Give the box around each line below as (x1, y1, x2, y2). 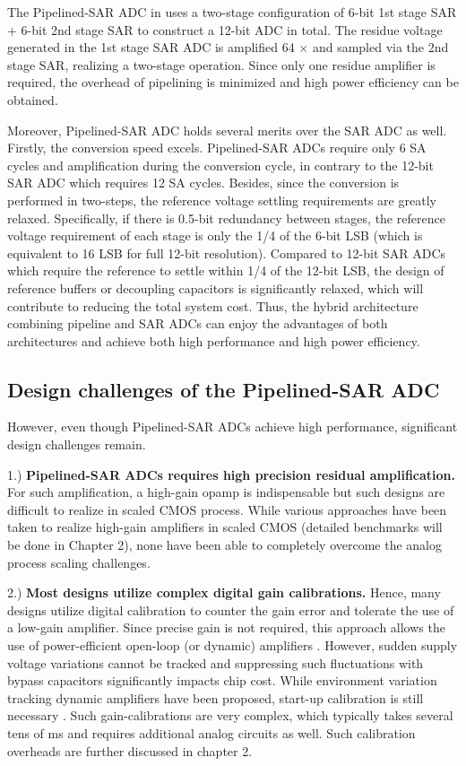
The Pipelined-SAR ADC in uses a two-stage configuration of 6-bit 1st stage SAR (7, 3, 457, 21)
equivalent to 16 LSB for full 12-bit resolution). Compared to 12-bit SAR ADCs (7, 243, 446, 262)
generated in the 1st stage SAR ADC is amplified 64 (7, 38, 295, 57)
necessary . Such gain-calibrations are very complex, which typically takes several (7, 706, 453, 725)
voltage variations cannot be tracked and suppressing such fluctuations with (7, 653, 424, 672)
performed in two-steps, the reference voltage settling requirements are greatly (7, 190, 436, 209)
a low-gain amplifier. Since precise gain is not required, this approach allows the (7, 618, 445, 637)
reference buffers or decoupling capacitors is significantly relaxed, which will (7, 278, 424, 297)
